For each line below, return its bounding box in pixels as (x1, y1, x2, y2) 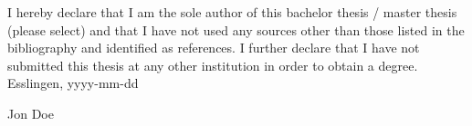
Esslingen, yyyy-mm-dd (7, 73, 139, 92)
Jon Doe (7, 103, 54, 122)
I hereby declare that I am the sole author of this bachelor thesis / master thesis (7, 3, 457, 21)
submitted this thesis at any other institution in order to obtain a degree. (7, 55, 418, 74)
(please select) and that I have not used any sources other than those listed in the (7, 20, 465, 39)
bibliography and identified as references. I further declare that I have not (7, 38, 420, 57)
